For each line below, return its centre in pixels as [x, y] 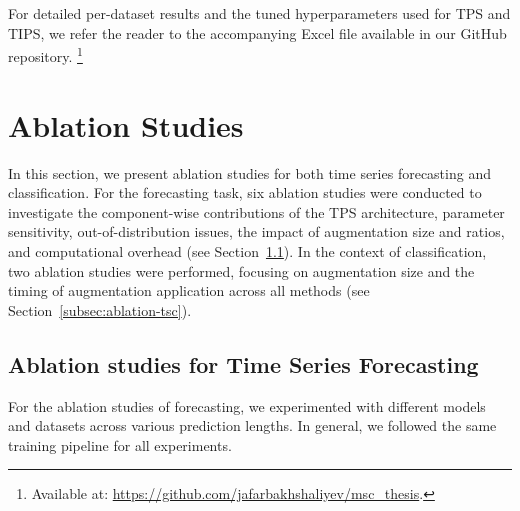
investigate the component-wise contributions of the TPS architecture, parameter [256, 211]
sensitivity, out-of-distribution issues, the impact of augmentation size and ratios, [256, 231]
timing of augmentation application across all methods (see [189, 290]
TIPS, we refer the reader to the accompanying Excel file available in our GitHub [257, 32]
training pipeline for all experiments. [120, 444]
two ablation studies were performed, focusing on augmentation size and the [241, 270]
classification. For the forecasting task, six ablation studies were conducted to [245, 192]
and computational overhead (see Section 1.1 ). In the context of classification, [247, 250]
